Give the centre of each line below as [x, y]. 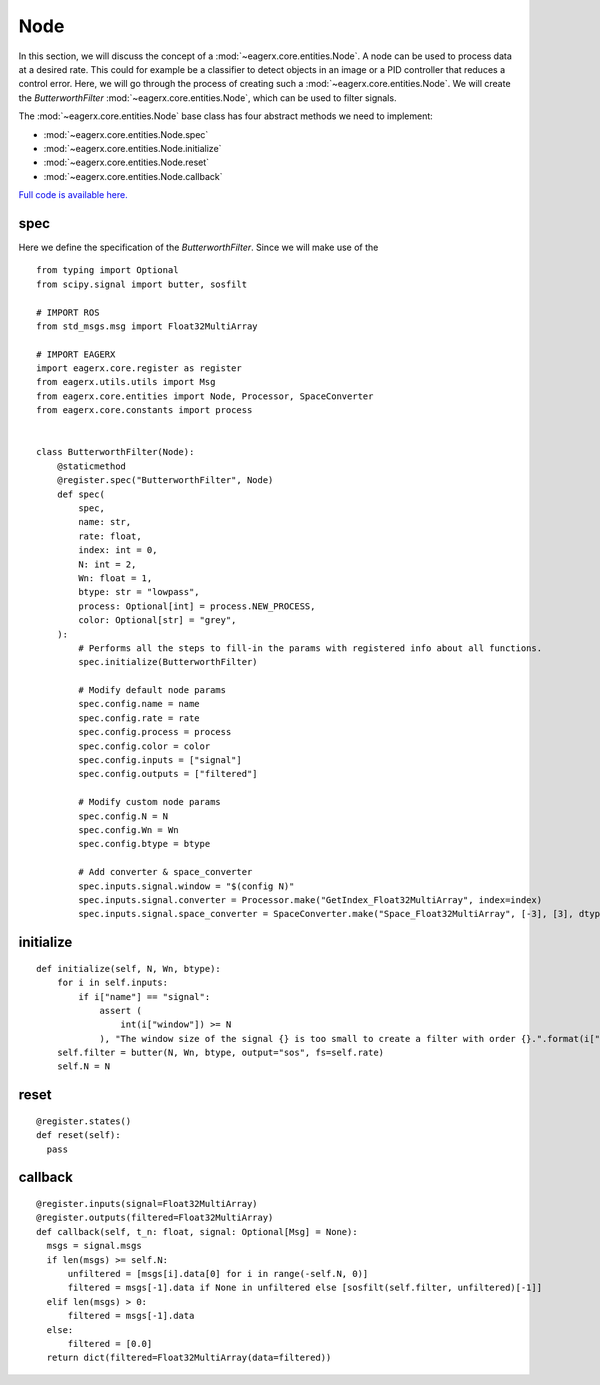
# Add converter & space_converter [165, 872]
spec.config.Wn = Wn [128, 829]
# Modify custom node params [150, 802]
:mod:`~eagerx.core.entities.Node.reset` [126, 162]
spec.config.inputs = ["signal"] [160, 760]
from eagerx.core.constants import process [144, 410]
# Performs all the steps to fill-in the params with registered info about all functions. [310, 648]
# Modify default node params [152, 690]
